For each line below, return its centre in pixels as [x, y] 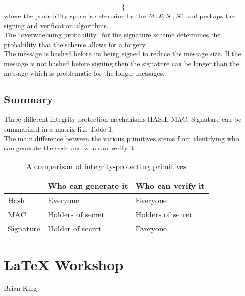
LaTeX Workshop [64, 264]
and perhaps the [211, 16]
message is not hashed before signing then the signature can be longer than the [122, 63]
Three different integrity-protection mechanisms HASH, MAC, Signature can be [123, 119]
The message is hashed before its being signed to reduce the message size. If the [122, 54]
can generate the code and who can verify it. [70, 148]
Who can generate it [88, 185]
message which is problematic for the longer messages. [84, 73]
